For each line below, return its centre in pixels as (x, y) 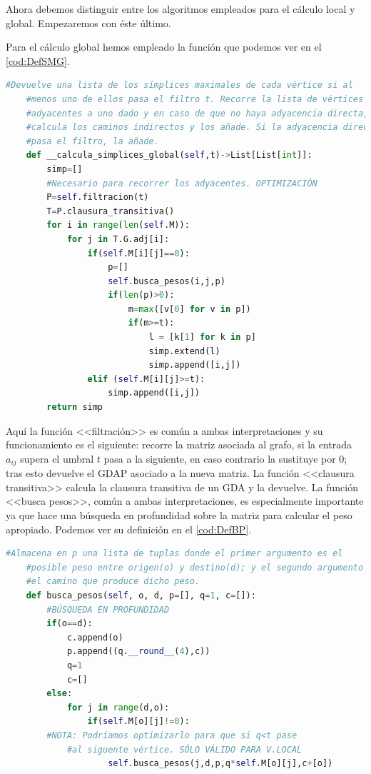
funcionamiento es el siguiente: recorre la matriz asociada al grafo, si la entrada (179, 444)
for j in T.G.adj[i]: (118, 239)
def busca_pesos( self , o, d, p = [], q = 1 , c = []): (141, 596)
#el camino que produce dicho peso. (113, 582)
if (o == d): (70, 624)
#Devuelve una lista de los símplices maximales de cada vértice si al (179, 85)
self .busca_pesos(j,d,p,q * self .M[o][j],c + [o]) (220, 764)
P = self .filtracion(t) (98, 197)
